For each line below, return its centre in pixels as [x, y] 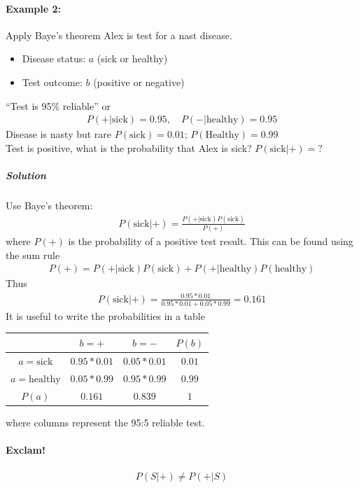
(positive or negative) [139, 82]
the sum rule [33, 255]
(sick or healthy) [132, 58]
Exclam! [26, 449]
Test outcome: [52, 82]
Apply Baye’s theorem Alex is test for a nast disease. [119, 35]
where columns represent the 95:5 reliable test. [105, 422]
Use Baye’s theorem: [49, 205]
